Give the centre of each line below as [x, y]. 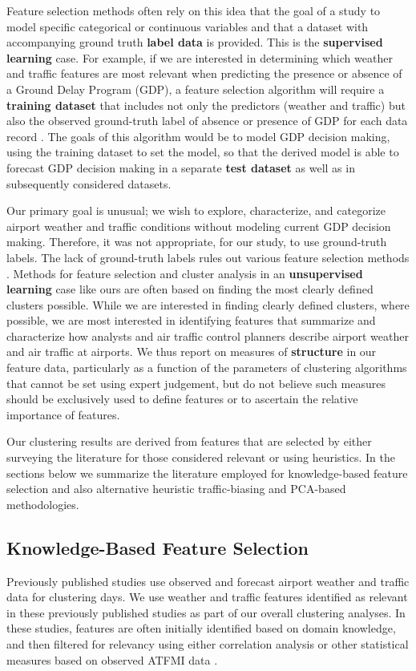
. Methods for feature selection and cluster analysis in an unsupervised [185, 273]
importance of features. [63, 414]
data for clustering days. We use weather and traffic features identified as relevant [207, 597]
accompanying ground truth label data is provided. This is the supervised [195, 42]
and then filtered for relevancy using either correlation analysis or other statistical [208, 643]
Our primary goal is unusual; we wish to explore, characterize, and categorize [196, 210]
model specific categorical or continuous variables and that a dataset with [188, 26]
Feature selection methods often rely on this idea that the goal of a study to [194, 10]
